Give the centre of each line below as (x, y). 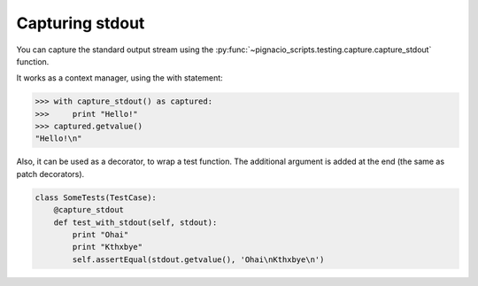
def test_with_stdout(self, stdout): (135, 222)
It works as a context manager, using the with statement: (119, 78)
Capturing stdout (81, 23)
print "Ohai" (100, 235)
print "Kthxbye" (108, 247)
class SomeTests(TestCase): (96, 197)
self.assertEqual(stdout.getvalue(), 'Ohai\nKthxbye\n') (198, 259)
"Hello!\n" (58, 139)
